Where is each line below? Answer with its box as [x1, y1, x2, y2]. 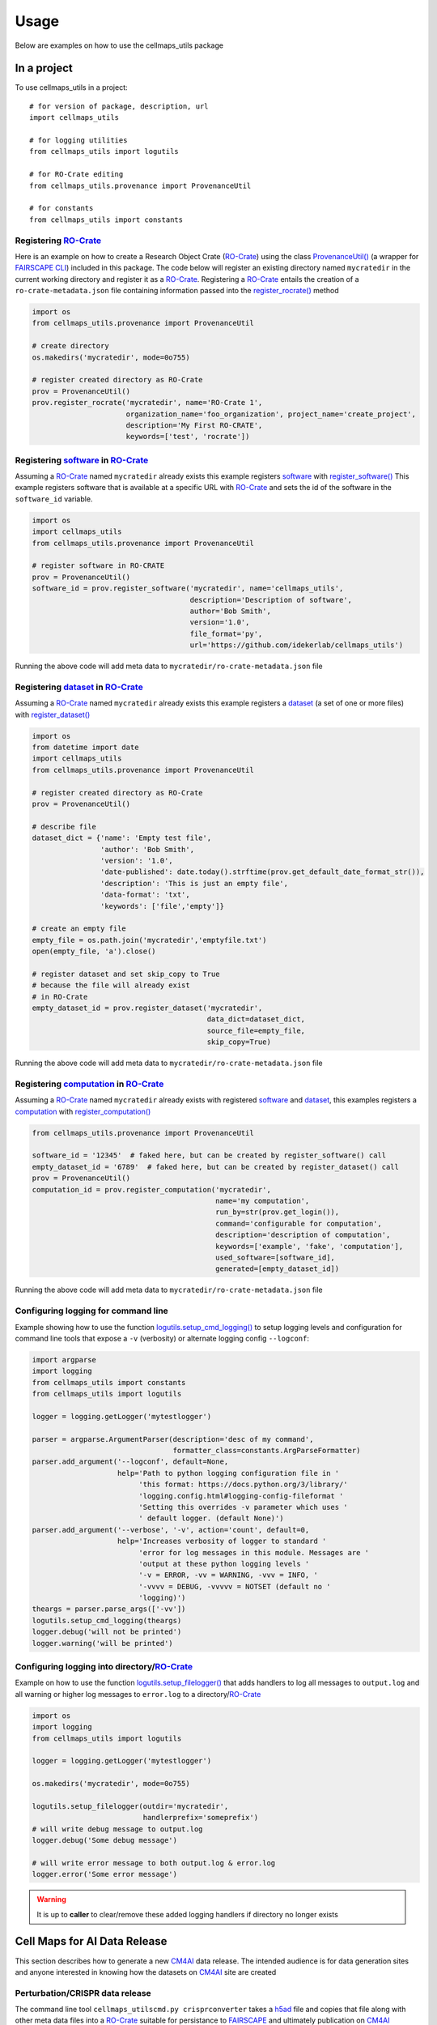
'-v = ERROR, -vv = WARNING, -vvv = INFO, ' [138, 1571, 319, 1579]
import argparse [32, 1355, 97, 1364]
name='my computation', [215, 1196, 310, 1206]
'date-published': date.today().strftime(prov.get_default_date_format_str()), [100, 868, 425, 876]
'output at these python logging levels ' [138, 1559, 310, 1568]
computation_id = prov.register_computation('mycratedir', [32, 1185, 271, 1194]
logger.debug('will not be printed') [32, 1627, 182, 1636]
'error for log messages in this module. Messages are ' [138, 1548, 370, 1557]
